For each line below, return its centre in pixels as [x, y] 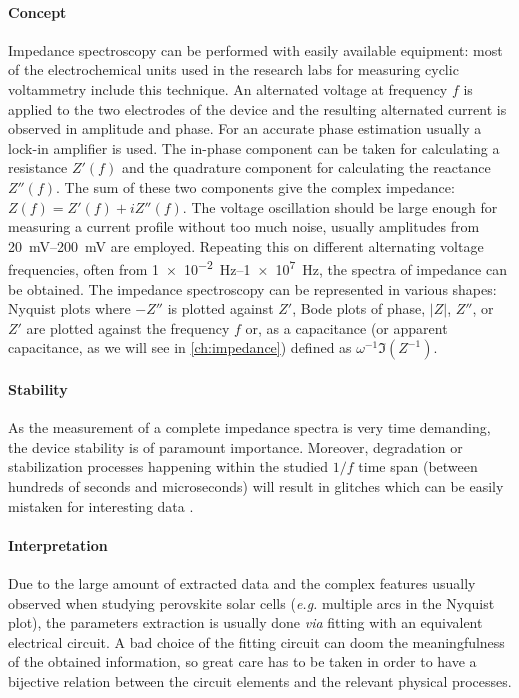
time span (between [418, 466]
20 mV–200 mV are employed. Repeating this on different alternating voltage [246, 245]
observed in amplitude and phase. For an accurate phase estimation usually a [245, 128]
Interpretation [58, 544]
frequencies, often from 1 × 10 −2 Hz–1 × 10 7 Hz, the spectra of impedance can [257, 267]
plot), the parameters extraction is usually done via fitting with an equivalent [245, 622]
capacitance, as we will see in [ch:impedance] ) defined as [180, 347]
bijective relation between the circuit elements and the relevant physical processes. [260, 680]
